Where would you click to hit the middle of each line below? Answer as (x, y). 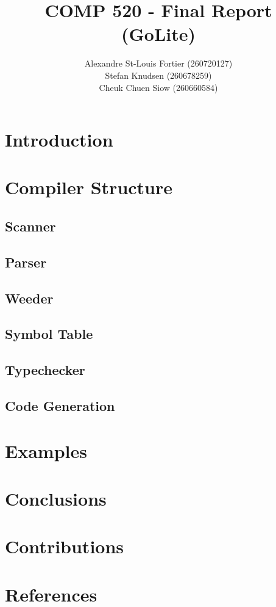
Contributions (65, 546)
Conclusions (56, 498)
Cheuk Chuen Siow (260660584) (158, 87)
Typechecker (45, 370)
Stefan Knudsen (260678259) (158, 75)
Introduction (59, 140)
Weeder (29, 298)
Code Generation (60, 405)
